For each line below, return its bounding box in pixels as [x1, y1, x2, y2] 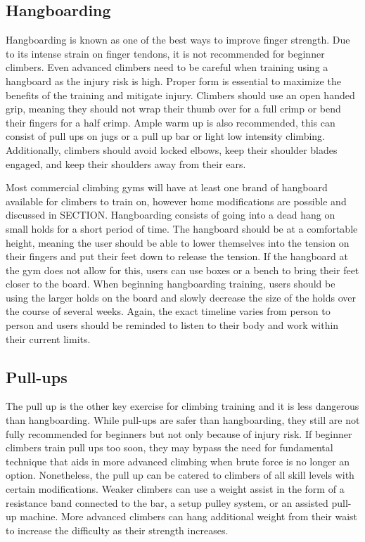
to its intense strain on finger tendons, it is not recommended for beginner [6, 46, 325, 60]
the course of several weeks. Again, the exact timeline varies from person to [6, 304, 331, 318]
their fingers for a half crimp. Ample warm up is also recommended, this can [6, 115, 335, 129]
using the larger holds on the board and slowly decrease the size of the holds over [6, 290, 357, 304]
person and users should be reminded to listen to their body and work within [6, 318, 339, 333]
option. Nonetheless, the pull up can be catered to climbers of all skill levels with [6, 467, 354, 482]
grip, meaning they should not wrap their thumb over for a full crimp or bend [6, 101, 341, 116]
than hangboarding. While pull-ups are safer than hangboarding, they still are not [6, 413, 360, 427]
